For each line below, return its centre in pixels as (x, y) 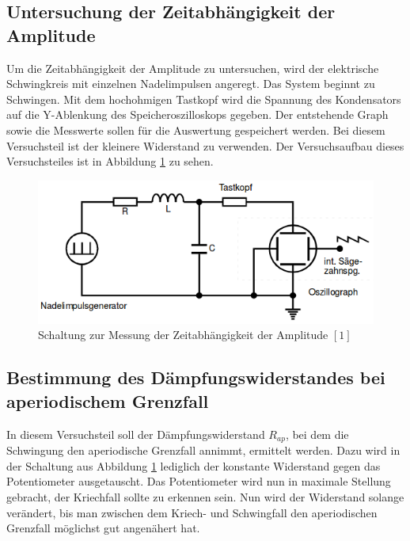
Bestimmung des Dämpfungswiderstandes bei (196, 377)
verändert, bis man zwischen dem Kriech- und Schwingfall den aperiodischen (192, 512)
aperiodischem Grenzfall (108, 400)
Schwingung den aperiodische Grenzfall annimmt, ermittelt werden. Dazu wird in (203, 450)
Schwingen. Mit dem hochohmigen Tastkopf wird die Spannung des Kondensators (204, 99)
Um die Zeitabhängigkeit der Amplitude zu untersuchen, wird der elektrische (193, 68)
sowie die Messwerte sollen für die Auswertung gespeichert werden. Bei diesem (196, 130)
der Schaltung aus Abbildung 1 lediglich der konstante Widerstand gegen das (194, 465)
